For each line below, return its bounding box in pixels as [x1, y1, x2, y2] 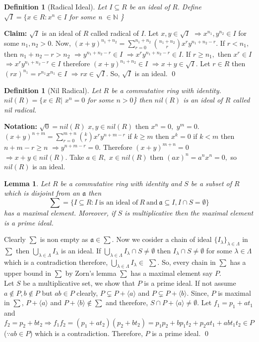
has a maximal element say [130, 268, 213, 278]
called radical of [90, 28, 139, 38]
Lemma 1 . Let [4, 178, 50, 188]
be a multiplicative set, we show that [23, 278, 135, 288]
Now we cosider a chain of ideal [116, 234, 212, 244]
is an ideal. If [61, 245, 101, 255]
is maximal [218, 287, 251, 298]
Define [182, 1, 202, 11]
